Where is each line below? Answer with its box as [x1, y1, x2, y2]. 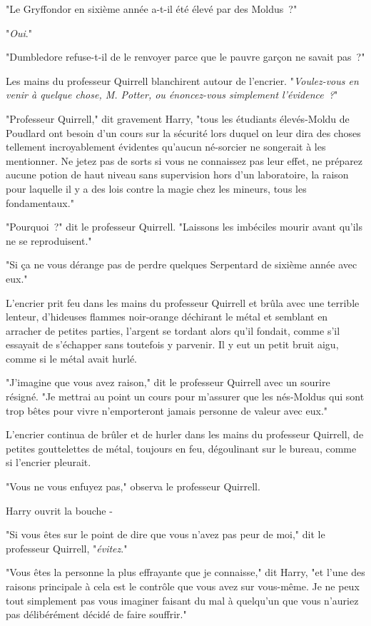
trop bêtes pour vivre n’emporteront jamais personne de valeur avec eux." [6, 403, 328, 418]
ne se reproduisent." [6, 233, 92, 248]
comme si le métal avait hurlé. [6, 350, 138, 365]
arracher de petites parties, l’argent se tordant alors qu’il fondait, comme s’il [6, 323, 340, 338]
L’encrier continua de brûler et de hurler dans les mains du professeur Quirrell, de [6, 427, 364, 442]
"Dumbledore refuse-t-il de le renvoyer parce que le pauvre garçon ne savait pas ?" [6, 49, 365, 64]
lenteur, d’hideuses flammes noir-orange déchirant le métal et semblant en [6, 309, 328, 324]
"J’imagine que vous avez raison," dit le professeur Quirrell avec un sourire [6, 375, 330, 390]
